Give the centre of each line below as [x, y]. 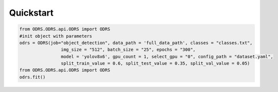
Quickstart [31, 13]
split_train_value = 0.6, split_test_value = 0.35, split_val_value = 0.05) [155, 63]
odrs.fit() [32, 77]
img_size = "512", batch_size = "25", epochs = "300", [128, 50]
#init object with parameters [56, 36]
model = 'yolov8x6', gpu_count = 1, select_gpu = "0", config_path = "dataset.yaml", [167, 57]
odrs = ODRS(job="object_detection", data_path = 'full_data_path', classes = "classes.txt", [136, 43]
